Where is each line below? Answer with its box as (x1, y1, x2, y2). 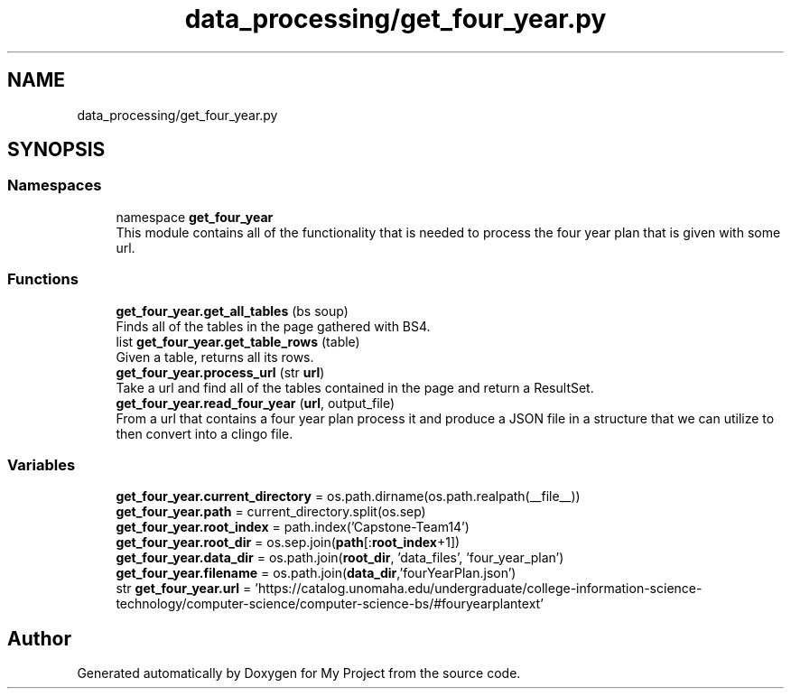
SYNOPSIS (7, 138, 106, 162)
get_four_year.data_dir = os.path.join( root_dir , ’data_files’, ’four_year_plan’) (116, 550, 564, 566)
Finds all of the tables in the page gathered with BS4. (116, 318, 431, 334)
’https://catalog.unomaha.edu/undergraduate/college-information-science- (255, 580, 703, 597)
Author (7, 626, 71, 650)
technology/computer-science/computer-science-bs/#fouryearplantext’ (116, 596, 544, 612)
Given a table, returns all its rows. (116, 348, 314, 365)
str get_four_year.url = (116, 580, 252, 597)
